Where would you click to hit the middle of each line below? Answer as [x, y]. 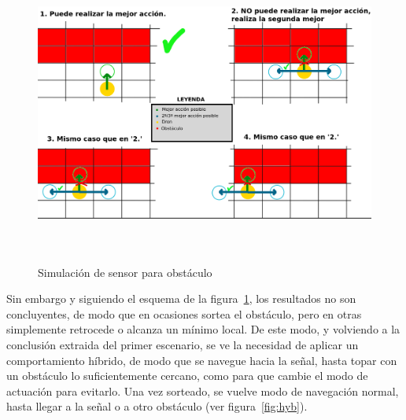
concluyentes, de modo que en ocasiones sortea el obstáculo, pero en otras [184, 313]
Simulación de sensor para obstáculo [125, 272]
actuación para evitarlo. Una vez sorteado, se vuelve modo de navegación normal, [203, 391]
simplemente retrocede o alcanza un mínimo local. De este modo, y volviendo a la [203, 329]
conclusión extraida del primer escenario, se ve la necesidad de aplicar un [183, 344]
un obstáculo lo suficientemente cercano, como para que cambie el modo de [187, 376]
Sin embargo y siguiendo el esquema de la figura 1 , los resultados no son [181, 298]
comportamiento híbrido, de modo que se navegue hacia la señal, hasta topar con [202, 360]
